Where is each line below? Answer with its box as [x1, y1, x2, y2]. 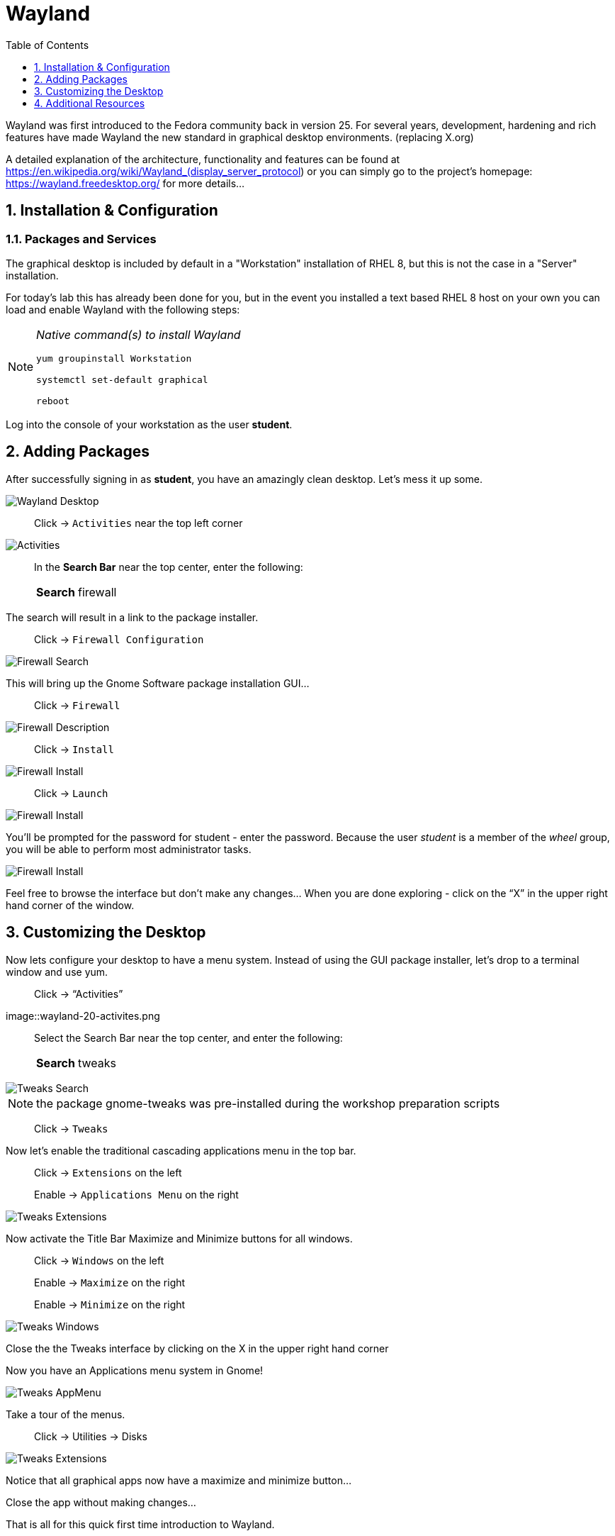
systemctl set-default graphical [36, 374, 208, 385]
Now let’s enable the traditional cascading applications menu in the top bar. [6, 1144, 356, 1157]
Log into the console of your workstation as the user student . [6, 418, 293, 430]
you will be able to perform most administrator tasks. [6, 842, 252, 855]
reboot [36, 395, 70, 406]
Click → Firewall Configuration [34, 633, 204, 645]
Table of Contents [6, 38, 89, 51]
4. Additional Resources [34, 96, 145, 109]
